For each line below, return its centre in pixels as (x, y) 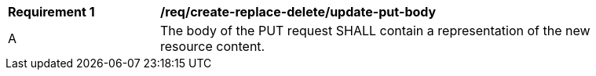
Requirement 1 (51, 12)
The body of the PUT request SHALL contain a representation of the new (375, 31)
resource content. (213, 46)
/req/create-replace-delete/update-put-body (298, 12)
